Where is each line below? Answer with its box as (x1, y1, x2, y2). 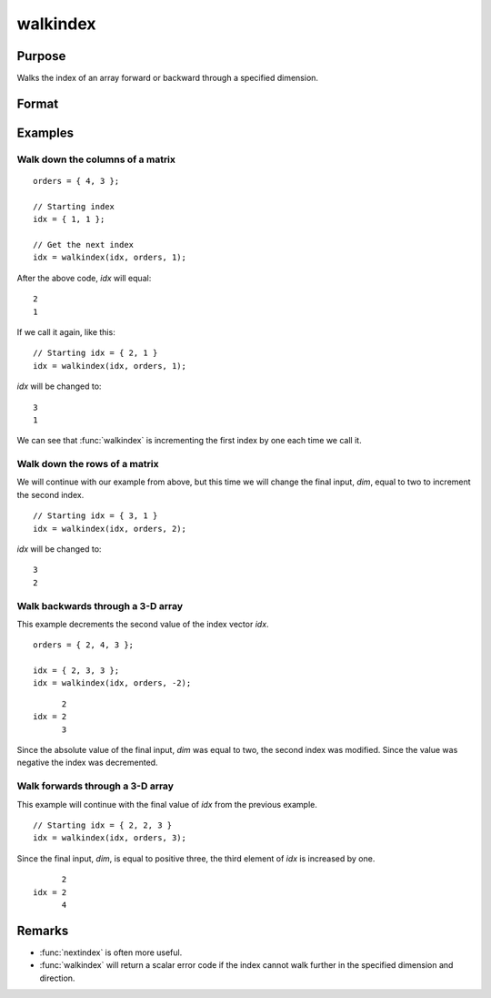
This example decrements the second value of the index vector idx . (16, 618, 269, 629)
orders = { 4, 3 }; (33, 176, 120, 187)
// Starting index (33, 201, 115, 211)
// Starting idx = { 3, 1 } (33, 511, 158, 521)
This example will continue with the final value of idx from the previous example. (16, 799, 318, 810)
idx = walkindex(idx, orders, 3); (33, 833, 186, 843)
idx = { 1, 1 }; (33, 214, 105, 225)
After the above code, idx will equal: (16, 272, 152, 283)
